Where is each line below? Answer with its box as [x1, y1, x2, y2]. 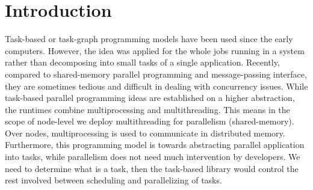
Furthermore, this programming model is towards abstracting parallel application [5, 138, 305, 151]
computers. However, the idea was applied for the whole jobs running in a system [5, 44, 305, 57]
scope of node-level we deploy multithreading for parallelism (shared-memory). [5, 115, 294, 127]
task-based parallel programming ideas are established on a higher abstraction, [5, 91, 295, 104]
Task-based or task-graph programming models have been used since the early [5, 32, 293, 45]
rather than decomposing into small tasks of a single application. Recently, [5, 56, 280, 69]
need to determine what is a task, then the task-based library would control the [5, 162, 299, 174]
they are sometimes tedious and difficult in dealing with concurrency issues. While [5, 79, 308, 92]
